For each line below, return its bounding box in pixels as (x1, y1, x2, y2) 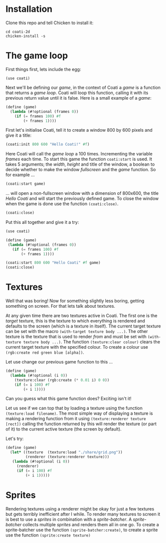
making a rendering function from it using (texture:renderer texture (5, 416, 146, 422)
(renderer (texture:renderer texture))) (25, 455, 110, 460)
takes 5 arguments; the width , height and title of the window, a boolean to (5, 161, 155, 167)
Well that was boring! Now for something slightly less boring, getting (5, 298, 145, 304)
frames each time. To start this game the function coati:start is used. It (5, 156, 152, 162)
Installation (5, 3, 53, 15)
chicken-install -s (5, 34, 46, 38)
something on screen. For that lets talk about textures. (5, 303, 115, 309)
